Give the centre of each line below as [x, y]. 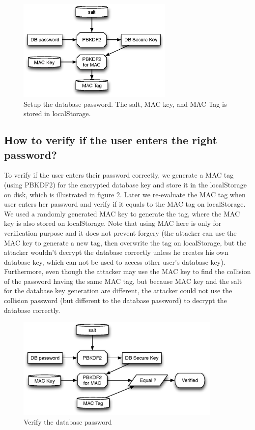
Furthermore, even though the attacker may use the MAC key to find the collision [127, 271]
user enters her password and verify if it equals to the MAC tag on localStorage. [125, 204]
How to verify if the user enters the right [111, 140]
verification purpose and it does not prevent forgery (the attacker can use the [120, 232]
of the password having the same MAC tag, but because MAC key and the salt [123, 281]
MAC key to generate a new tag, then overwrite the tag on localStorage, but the [125, 242]
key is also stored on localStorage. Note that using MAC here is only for [113, 223]
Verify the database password [68, 421]
